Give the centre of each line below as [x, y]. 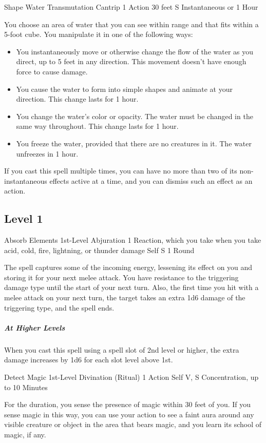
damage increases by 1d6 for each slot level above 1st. [89, 360]
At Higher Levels [35, 327]
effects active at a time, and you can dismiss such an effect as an [151, 180]
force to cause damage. [52, 71]
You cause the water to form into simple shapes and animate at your [124, 89]
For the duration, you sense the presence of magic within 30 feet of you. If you [128, 404]
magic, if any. [25, 434]
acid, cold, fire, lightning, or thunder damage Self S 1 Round [99, 250]
